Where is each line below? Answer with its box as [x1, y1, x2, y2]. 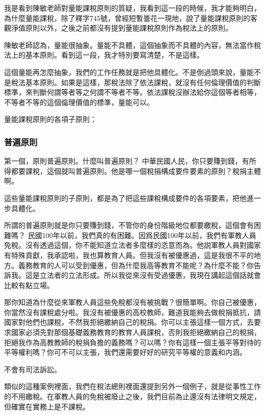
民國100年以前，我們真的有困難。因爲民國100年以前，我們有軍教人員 [28, 229, 256, 240]
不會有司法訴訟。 [4, 364, 61, 374]
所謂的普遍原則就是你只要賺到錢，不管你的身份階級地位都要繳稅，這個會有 [4, 220, 254, 230]
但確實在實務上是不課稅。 [4, 401, 90, 411]
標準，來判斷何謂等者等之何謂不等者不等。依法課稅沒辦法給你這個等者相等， [4, 87, 261, 97]
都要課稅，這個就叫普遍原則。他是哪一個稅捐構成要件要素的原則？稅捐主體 [11, 165, 261, 176]
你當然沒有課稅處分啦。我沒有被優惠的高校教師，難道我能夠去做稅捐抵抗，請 [4, 306, 261, 317]
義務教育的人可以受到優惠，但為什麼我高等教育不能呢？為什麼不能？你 [18, 260, 254, 270]
